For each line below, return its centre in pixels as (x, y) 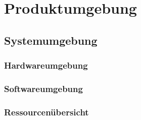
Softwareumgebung (43, 88)
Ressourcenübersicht (46, 112)
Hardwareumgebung (46, 65)
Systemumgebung (51, 40)
